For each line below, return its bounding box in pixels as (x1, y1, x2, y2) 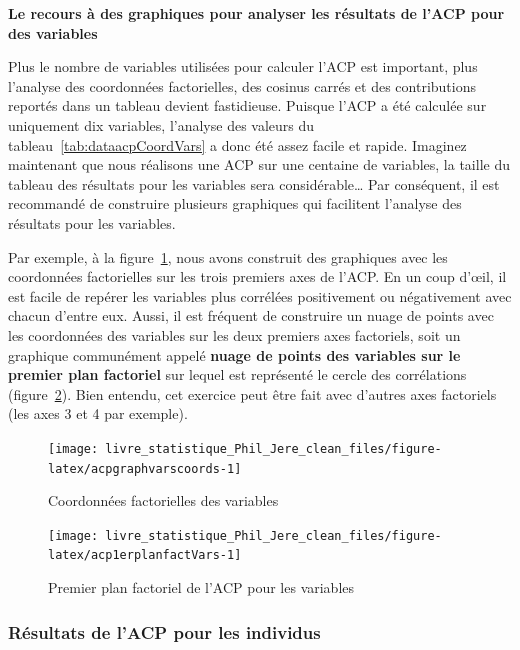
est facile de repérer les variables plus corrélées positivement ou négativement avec (8, 285, 512, 306)
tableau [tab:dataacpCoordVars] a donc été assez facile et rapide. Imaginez (8, 134, 467, 155)
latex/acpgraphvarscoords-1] (48, 461, 242, 476)
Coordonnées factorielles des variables (48, 490, 279, 511)
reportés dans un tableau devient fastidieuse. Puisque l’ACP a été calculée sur (8, 95, 487, 116)
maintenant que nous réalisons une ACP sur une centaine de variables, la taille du (8, 154, 510, 175)
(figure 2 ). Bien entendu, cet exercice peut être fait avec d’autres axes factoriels (8, 383, 497, 404)
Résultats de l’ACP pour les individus (8, 619, 321, 644)
